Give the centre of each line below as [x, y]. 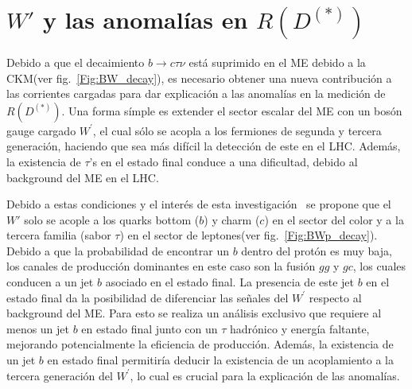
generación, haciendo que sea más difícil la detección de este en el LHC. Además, [204, 146]
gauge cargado [41, 130]
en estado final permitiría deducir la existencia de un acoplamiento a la [220, 360]
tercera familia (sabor [59, 235]
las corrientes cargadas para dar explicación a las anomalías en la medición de [196, 93]
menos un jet [38, 328]
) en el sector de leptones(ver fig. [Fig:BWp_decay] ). [249, 235]
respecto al [335, 297]
